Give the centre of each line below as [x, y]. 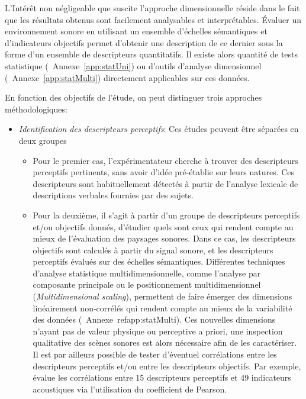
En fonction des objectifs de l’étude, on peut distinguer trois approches [133, 97]
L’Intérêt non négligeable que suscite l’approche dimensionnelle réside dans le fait [152, 8]
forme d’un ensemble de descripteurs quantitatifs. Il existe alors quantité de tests [152, 54]
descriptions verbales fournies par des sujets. [113, 195]
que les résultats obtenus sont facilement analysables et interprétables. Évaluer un [153, 19]
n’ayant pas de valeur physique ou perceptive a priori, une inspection [158, 331]
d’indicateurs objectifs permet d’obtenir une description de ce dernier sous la [144, 42]
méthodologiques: [36, 109]
